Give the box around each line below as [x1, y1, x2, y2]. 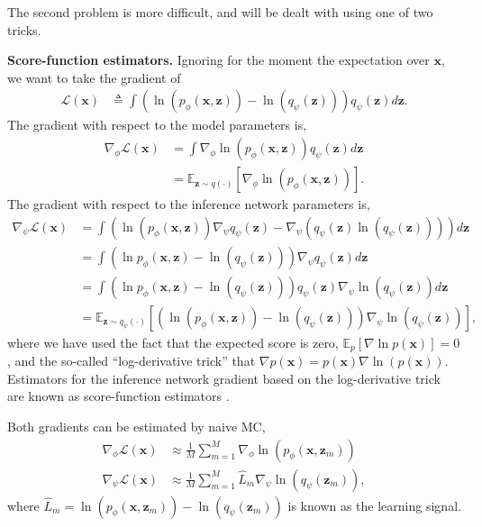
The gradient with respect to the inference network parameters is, [7, 195, 370, 214]
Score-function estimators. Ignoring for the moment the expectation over [7, 50, 430, 69]
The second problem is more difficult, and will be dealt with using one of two [7, 3, 433, 21]
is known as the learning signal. [287, 495, 461, 514]
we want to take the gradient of [7, 68, 181, 86]
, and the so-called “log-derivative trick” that [7, 351, 256, 370]
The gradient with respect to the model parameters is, [7, 115, 307, 134]
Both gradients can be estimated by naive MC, [7, 417, 266, 436]
